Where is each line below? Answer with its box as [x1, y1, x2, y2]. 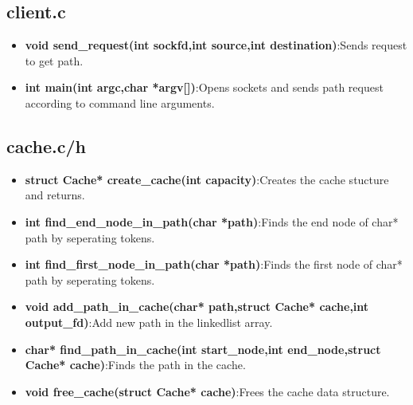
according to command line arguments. [25, 94, 215, 111]
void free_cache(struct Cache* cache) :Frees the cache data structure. [25, 383, 390, 399]
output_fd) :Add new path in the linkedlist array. [25, 313, 273, 330]
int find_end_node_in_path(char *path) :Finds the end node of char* [25, 213, 399, 230]
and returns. [25, 187, 85, 203]
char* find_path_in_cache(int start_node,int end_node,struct [25, 340, 381, 357]
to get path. [25, 52, 84, 69]
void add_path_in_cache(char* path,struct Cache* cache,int [25, 298, 369, 315]
